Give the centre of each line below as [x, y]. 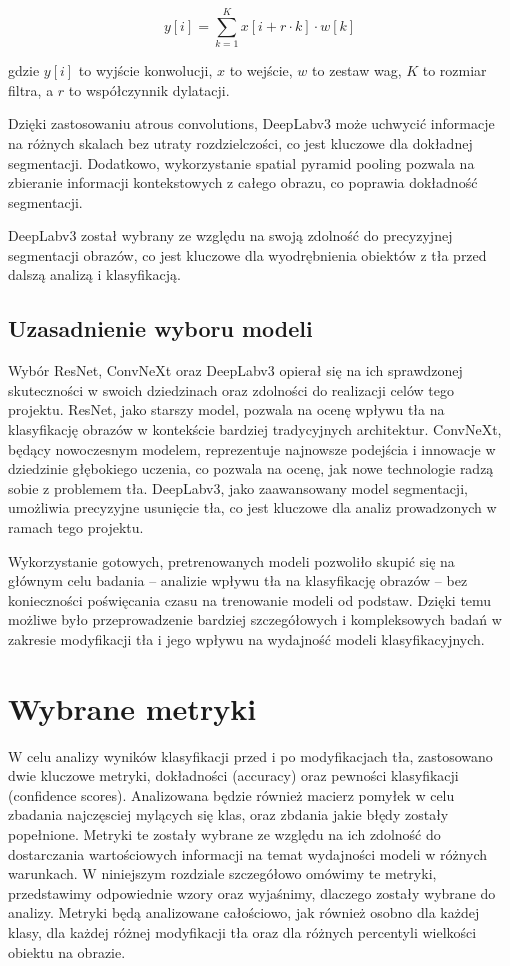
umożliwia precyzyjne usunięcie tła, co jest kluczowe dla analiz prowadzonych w [252, 507]
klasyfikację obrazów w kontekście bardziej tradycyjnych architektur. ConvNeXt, [255, 429]
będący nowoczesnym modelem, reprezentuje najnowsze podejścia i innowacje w [252, 448]
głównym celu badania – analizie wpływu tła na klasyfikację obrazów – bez [238, 580]
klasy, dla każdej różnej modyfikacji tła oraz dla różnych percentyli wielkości [242, 932]
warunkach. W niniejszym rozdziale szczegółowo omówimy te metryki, [222, 873]
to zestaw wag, [357, 70]
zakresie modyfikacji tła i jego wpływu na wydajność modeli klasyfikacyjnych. [246, 638]
